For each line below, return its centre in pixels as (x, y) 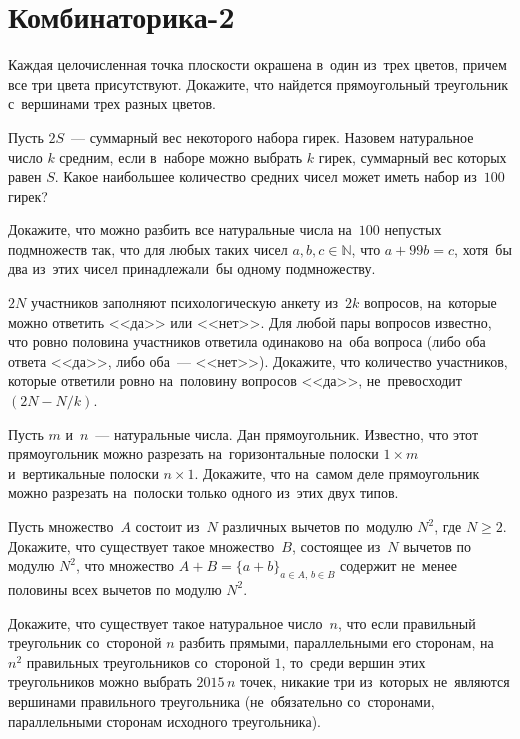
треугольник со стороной (85, 642)
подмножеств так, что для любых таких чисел (148, 248)
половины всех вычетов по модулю (115, 588)
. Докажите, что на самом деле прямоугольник (337, 472)
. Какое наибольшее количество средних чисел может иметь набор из (265, 176)
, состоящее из (336, 545)
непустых (413, 229)
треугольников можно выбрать (100, 681)
